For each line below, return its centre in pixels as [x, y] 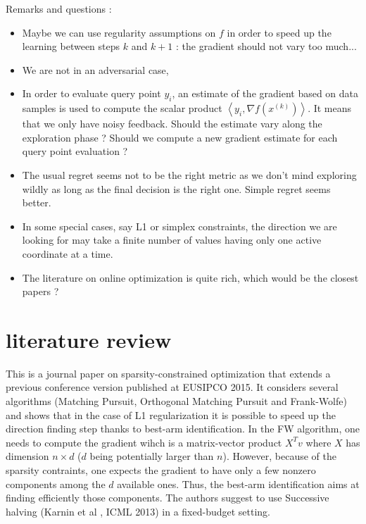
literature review [89, 339]
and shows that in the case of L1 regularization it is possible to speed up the [171, 414]
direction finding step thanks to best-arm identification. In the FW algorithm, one [183, 429]
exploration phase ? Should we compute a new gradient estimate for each [180, 137]
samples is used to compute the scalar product [122, 108]
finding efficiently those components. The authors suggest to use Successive [168, 498]
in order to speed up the [279, 32]
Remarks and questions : [59, 8]
